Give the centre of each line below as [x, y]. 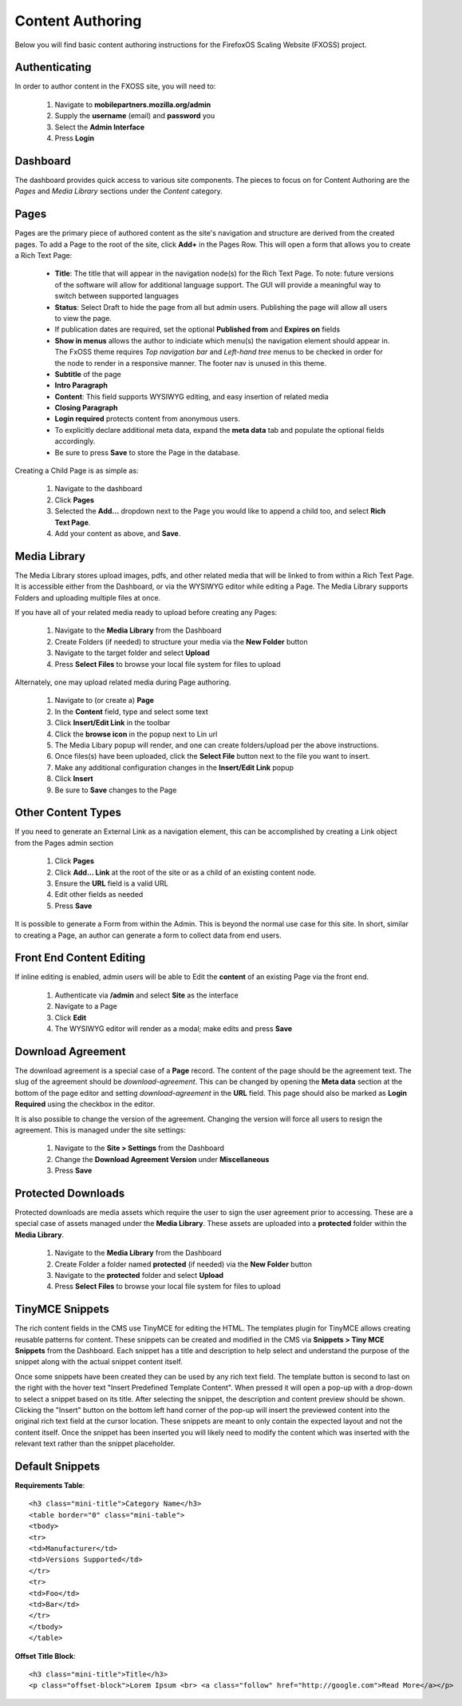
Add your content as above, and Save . [118, 533]
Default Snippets [57, 1466]
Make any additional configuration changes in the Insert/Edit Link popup [174, 768]
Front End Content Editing [80, 958]
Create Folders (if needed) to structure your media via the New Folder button [181, 641]
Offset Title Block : [45, 1656]
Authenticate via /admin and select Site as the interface [146, 995]
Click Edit [71, 1018]
